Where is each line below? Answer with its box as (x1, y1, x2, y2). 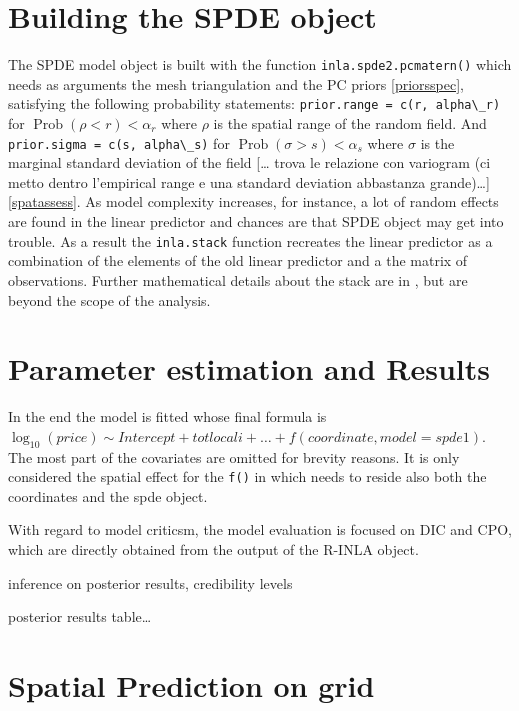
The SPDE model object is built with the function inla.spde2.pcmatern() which (8, 54, 512, 75)
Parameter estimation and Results (8, 348, 490, 389)
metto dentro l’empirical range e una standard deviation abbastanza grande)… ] (8, 171, 490, 192)
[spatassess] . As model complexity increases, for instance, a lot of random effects (8, 191, 499, 212)
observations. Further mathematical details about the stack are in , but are (8, 269, 468, 290)
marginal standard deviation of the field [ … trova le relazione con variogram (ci (8, 152, 491, 173)
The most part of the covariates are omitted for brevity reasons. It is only (8, 446, 460, 467)
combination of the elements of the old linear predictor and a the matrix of (8, 250, 468, 271)
